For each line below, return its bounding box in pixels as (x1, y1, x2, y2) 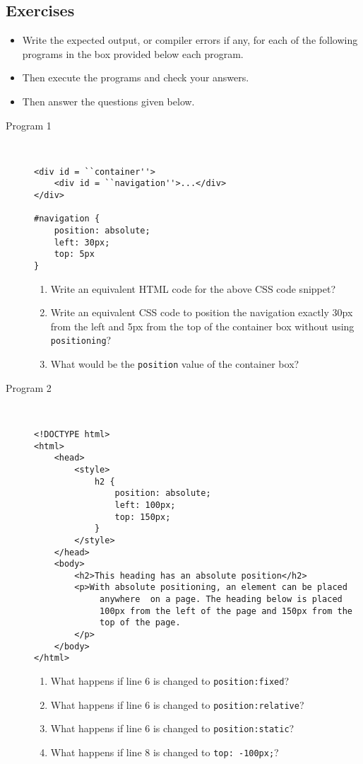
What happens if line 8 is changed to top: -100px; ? (50, 745, 279, 760)
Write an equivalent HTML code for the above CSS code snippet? (50, 281, 336, 296)
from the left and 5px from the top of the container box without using (50, 318, 355, 333)
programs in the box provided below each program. (22, 46, 244, 61)
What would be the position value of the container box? (50, 357, 299, 371)
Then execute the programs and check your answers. (22, 70, 249, 85)
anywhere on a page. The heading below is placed (100, 594, 343, 605)
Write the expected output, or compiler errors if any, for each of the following (22, 33, 358, 47)
